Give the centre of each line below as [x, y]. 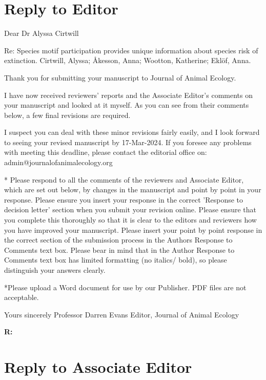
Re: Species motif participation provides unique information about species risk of [131, 50]
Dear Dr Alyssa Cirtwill [42, 33]
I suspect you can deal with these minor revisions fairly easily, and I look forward [132, 132]
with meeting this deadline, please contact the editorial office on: [106, 152]
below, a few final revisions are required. [67, 115]
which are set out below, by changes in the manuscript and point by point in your [133, 189]
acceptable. [22, 297]
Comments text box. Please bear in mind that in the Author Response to [119, 249]
